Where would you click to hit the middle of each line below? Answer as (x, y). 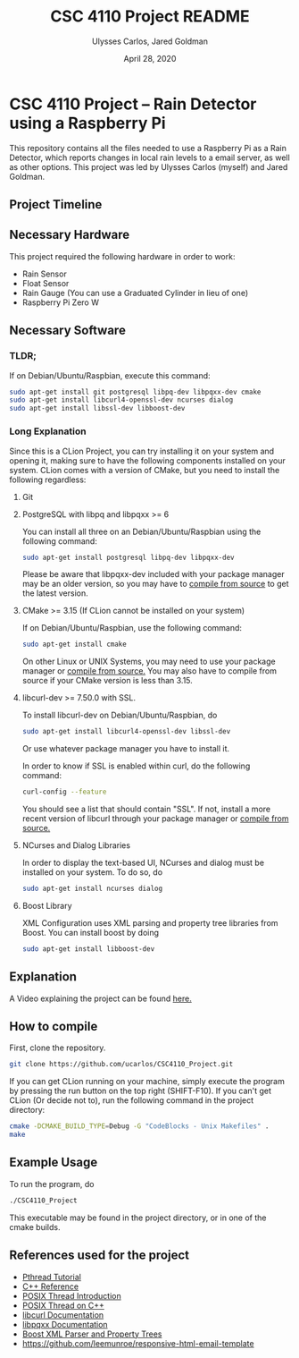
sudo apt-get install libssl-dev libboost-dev (97, 409)
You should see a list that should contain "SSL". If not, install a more (146, 809)
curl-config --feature (64, 792)
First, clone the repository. (58, 1048)
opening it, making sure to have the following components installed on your (147, 460)
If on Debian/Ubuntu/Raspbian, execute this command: (110, 375)
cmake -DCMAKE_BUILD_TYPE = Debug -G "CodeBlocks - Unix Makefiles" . (139, 1126)
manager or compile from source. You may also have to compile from (149, 671)
